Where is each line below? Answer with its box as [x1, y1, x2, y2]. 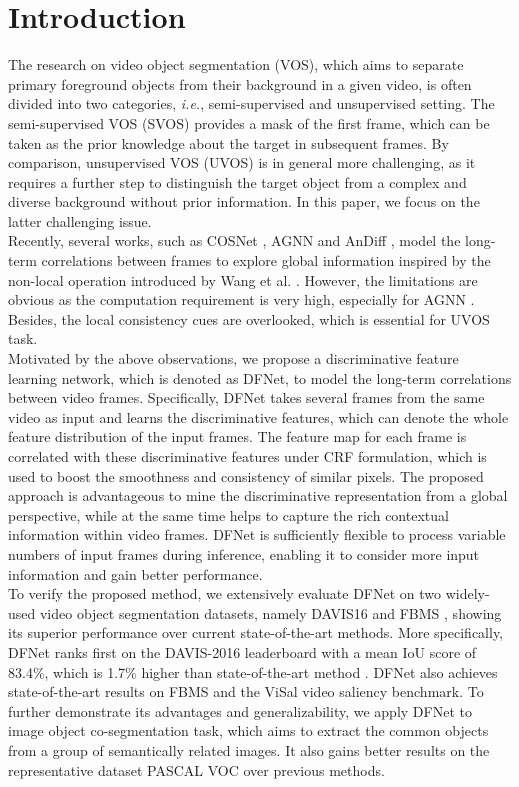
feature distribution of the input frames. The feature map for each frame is [8, 426, 467, 447]
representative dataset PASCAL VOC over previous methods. [8, 759, 385, 780]
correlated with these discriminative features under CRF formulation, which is [8, 446, 487, 466]
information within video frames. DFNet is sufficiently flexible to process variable [8, 524, 506, 545]
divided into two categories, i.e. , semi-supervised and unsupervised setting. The [8, 93, 495, 114]
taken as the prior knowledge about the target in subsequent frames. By [8, 132, 449, 153]
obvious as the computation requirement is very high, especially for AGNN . [8, 289, 475, 310]
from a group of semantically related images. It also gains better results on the [8, 739, 490, 760]
